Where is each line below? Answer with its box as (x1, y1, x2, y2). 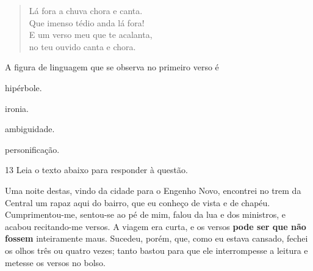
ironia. (5, 102, 29, 114)
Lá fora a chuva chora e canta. (29, 4, 143, 17)
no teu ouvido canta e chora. (29, 40, 136, 53)
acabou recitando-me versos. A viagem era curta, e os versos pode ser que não (5, 220, 306, 232)
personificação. (5, 143, 60, 155)
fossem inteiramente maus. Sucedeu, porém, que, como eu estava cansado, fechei (5, 232, 308, 245)
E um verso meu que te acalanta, (29, 28, 153, 41)
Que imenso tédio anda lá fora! (29, 16, 145, 29)
